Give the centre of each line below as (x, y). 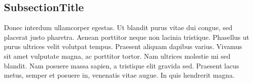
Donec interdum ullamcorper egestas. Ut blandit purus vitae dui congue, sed (118, 27)
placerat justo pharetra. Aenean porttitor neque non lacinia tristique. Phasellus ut (127, 37)
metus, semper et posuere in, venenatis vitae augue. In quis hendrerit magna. (119, 75)
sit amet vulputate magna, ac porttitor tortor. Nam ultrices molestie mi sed (117, 56)
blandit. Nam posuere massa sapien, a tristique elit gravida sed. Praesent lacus (122, 65)
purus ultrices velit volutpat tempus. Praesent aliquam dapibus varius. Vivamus (123, 46)
